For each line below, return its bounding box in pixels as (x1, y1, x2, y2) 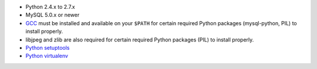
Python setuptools (25, 44, 70, 51)
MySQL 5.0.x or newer (25, 12, 80, 19)
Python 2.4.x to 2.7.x (25, 4, 76, 10)
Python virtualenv (25, 53, 69, 60)
